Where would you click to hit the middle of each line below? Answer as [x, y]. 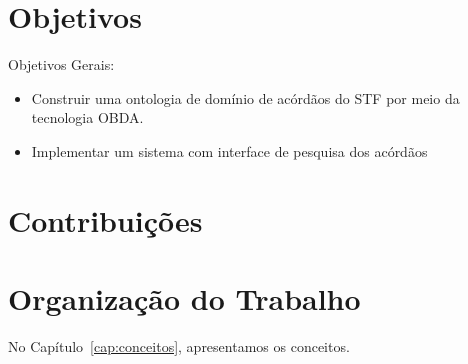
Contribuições [105, 219]
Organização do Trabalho [184, 298]
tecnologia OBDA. [87, 117]
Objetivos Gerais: [61, 64]
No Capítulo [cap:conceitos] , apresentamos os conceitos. [179, 346]
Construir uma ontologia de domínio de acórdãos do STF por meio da [245, 97]
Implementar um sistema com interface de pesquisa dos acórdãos [229, 150]
